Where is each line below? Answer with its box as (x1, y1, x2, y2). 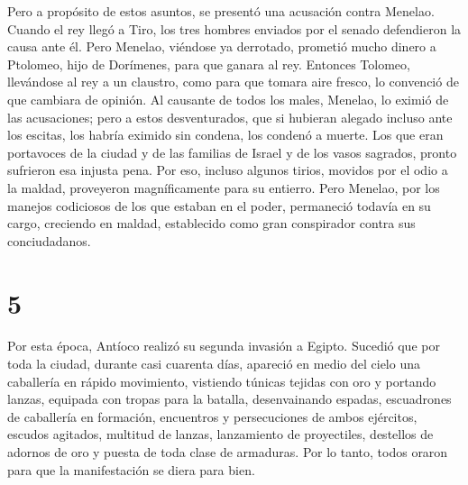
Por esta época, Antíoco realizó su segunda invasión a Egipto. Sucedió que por (7, 336, 440, 355)
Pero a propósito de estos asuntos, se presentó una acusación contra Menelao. (7, 2, 435, 20)
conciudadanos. (7, 231, 91, 250)
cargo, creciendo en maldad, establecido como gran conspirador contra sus (7, 214, 416, 233)
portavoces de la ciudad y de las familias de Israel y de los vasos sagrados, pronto (7, 142, 457, 161)
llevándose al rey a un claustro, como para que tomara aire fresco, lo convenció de (7, 72, 459, 91)
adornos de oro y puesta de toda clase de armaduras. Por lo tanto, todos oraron (7, 443, 448, 461)
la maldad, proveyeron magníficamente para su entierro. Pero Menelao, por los (7, 178, 440, 197)
